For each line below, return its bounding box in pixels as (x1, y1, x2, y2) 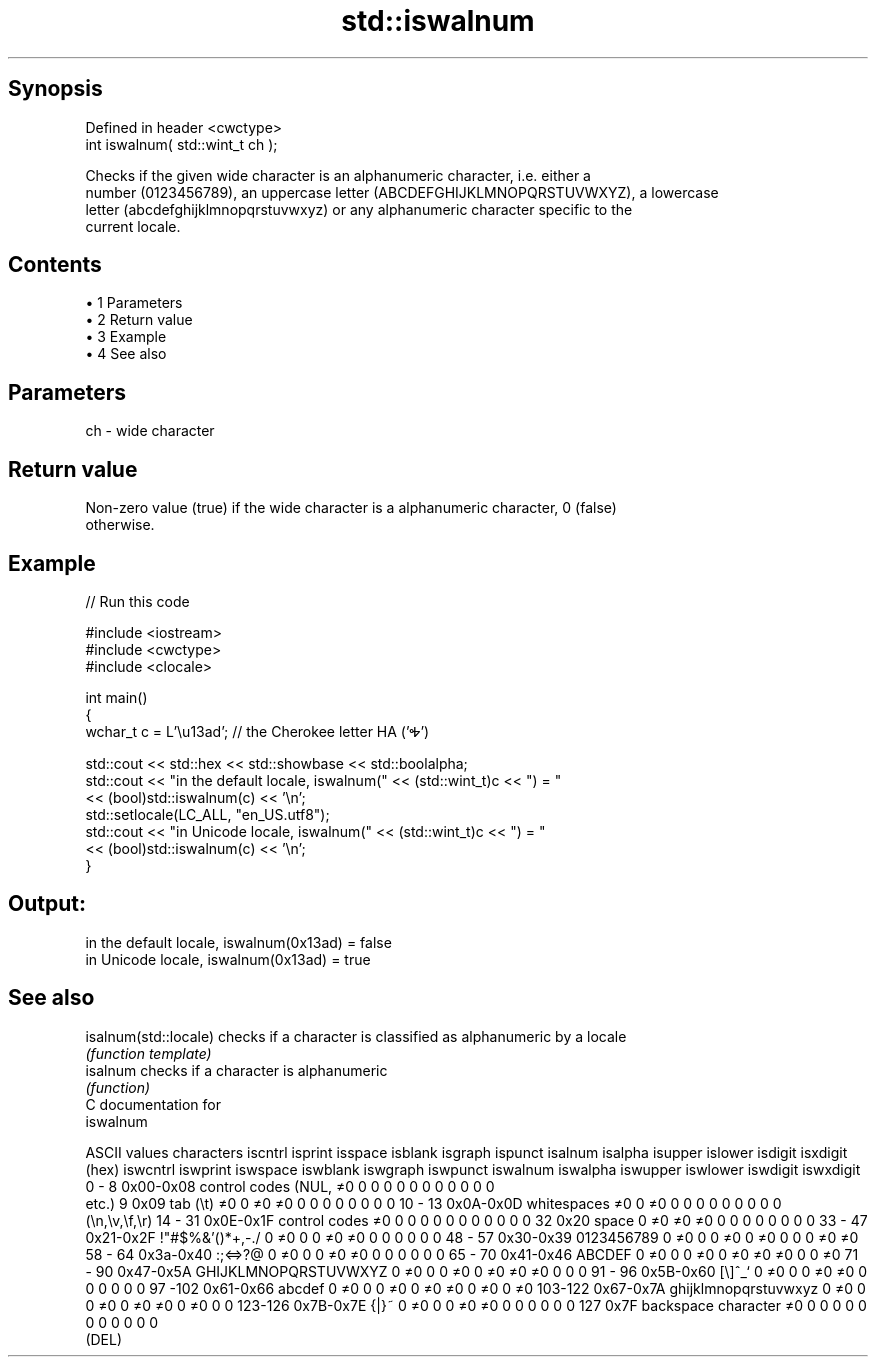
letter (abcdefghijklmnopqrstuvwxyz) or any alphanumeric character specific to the (85, 200, 633, 218)
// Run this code (85, 592, 190, 610)
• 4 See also (85, 345, 167, 363)
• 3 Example (85, 328, 167, 346)
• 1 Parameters (85, 294, 183, 312)
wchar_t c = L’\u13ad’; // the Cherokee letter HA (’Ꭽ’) (85, 722, 430, 740)
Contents (8, 252, 102, 278)
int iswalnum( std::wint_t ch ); (85, 135, 278, 153)
